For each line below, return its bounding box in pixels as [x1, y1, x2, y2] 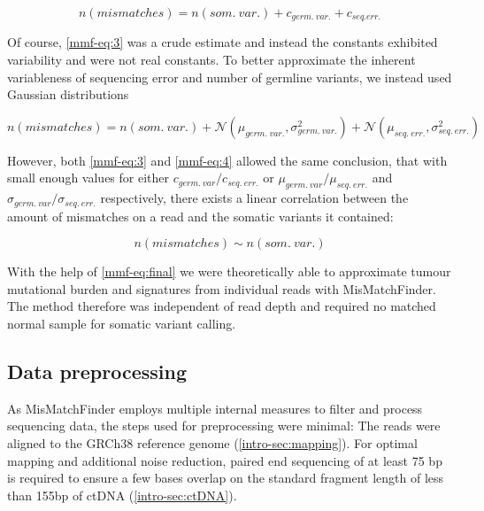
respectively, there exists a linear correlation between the [100, 189, 409, 207]
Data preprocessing [7, 358, 188, 385]
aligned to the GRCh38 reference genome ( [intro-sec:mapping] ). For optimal [7, 434, 418, 453]
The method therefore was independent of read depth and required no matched [7, 297, 436, 315]
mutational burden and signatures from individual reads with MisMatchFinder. [7, 279, 436, 298]
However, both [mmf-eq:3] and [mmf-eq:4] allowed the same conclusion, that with [7, 151, 448, 169]
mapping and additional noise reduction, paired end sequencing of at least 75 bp [7, 451, 442, 469]
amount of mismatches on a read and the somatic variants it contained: [7, 206, 394, 225]
